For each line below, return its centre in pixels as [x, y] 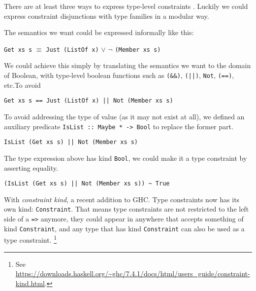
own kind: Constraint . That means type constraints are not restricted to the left [127, 209]
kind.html [30, 283]
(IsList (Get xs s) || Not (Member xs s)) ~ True [87, 184]
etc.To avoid [22, 85]
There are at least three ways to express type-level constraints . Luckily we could [126, 6]
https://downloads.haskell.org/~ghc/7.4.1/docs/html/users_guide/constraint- [133, 273]
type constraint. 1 [31, 239]
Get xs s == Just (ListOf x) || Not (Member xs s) [89, 101]
